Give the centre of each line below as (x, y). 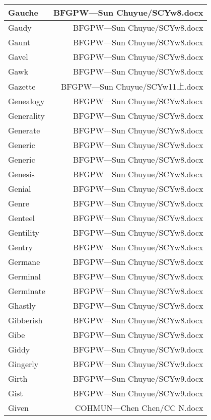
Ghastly (22, 305)
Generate (24, 130)
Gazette (22, 86)
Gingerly (23, 364)
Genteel (21, 218)
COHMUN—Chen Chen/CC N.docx (139, 408)
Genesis (21, 174)
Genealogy (26, 101)
